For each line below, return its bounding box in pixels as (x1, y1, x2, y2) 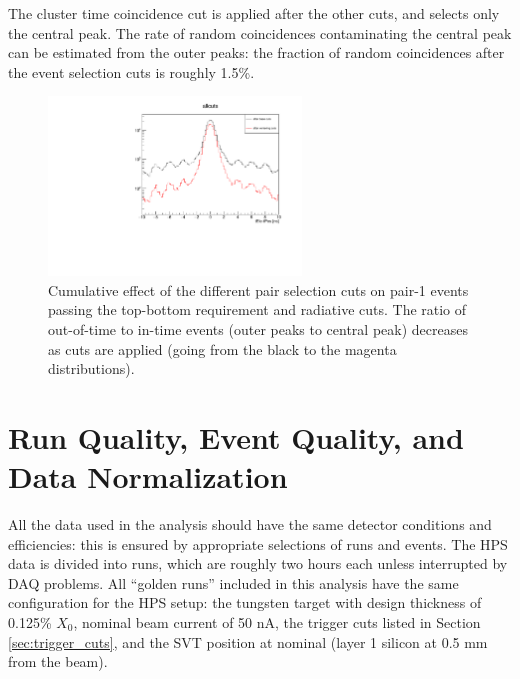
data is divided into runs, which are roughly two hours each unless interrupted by (8, 553, 508, 574)
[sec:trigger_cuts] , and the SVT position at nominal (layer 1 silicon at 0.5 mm (8, 631, 488, 652)
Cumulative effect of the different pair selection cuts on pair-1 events (48, 279, 469, 300)
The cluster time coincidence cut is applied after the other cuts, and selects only (8, 3, 500, 23)
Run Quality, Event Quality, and (8, 416, 464, 457)
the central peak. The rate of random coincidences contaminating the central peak (8, 22, 512, 43)
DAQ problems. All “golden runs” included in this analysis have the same (8, 572, 459, 593)
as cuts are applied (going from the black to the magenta (48, 338, 397, 359)
